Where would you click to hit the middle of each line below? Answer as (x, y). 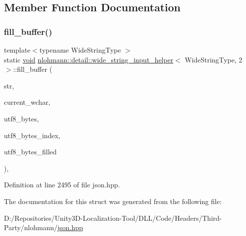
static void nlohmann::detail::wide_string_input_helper (89, 59)
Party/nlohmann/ (31, 227)
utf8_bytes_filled (31, 152)
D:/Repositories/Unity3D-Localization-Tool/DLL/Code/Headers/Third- (113, 218)
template (17, 50)
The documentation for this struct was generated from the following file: (113, 201)
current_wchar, (27, 102)
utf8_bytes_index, (32, 135)
